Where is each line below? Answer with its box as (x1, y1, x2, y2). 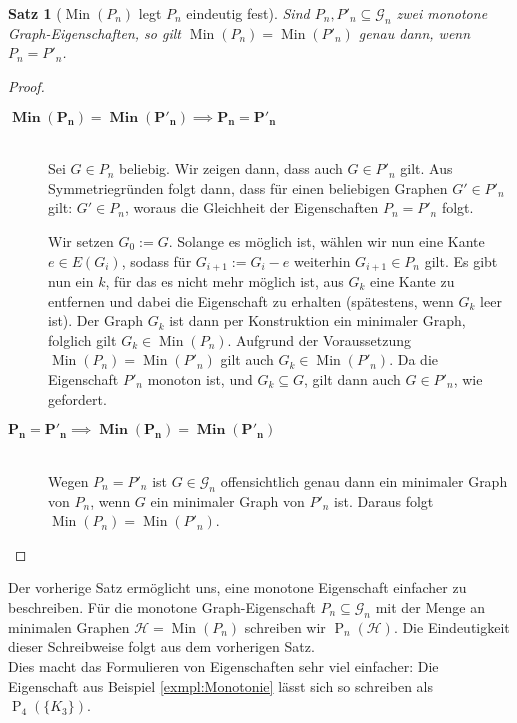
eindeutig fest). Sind (186, 3, 310, 23)
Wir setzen (48, 230, 114, 251)
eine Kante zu (370, 271, 455, 291)
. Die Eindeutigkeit (393, 616, 510, 637)
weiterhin (294, 250, 351, 271)
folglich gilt (48, 329, 117, 350)
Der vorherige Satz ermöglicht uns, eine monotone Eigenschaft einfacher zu (8, 577, 467, 598)
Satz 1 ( (8, 3, 62, 23)
